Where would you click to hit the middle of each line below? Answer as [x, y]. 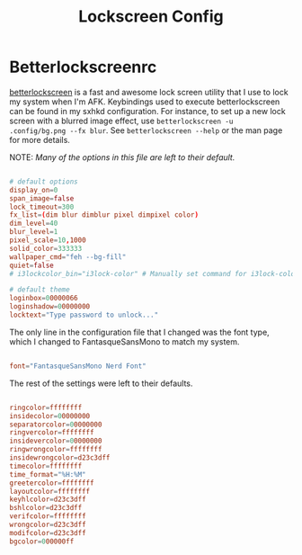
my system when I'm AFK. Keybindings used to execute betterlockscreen [145, 102]
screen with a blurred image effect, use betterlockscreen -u [121, 121]
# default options [44, 182]
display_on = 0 [34, 190]
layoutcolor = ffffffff [50, 491]
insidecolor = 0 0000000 [50, 416]
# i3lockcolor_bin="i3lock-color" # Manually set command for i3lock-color [154, 273]
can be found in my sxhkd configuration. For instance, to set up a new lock [147, 111]
